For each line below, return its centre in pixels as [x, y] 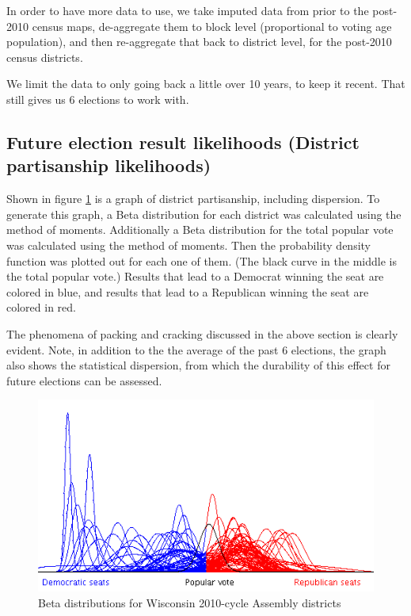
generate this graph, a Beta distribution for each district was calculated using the [204, 214]
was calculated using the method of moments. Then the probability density [189, 245]
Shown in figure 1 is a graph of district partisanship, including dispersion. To [193, 199]
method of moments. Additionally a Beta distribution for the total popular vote [200, 230]
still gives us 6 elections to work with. [98, 99]
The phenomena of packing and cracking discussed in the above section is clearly [202, 333]
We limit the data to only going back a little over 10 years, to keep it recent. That [206, 84]
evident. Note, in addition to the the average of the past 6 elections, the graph [196, 349]
